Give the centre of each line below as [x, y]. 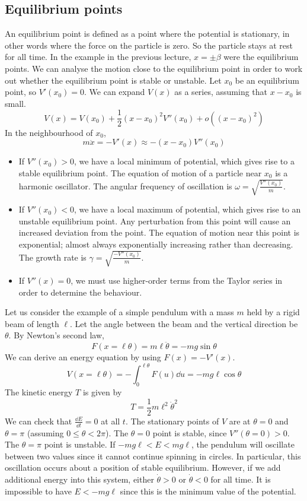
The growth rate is [52, 257]
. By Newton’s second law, [56, 335]
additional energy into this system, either [79, 479]
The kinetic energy [39, 392]
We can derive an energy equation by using [83, 357]
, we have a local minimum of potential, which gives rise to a [184, 161]
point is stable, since [190, 432]
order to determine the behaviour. [80, 292]
